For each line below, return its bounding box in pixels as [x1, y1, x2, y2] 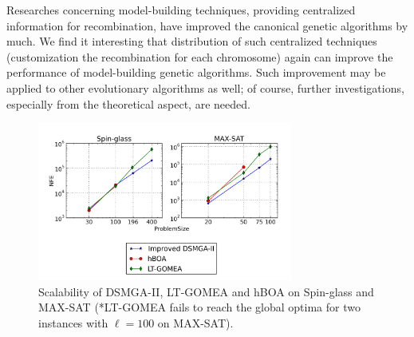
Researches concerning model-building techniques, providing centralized [6, 2, 356, 18]
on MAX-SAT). [157, 314, 234, 331]
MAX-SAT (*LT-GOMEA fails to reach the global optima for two [38, 299, 361, 315]
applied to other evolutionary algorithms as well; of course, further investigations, [6, 79, 404, 96]
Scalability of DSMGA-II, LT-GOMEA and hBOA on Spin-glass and [38, 283, 374, 299]
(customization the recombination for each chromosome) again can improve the [6, 48, 393, 65]
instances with [38, 314, 108, 331]
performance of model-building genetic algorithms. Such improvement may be [6, 64, 386, 81]
